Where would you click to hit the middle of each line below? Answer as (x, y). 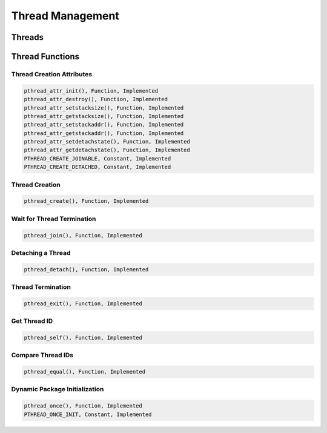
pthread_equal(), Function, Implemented (84, 372)
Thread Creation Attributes (52, 74)
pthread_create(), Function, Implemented (86, 201)
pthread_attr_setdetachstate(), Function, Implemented (107, 142)
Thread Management (65, 16)
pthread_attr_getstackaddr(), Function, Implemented (104, 133)
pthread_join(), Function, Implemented (83, 235)
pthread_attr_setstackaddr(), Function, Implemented (104, 125)
